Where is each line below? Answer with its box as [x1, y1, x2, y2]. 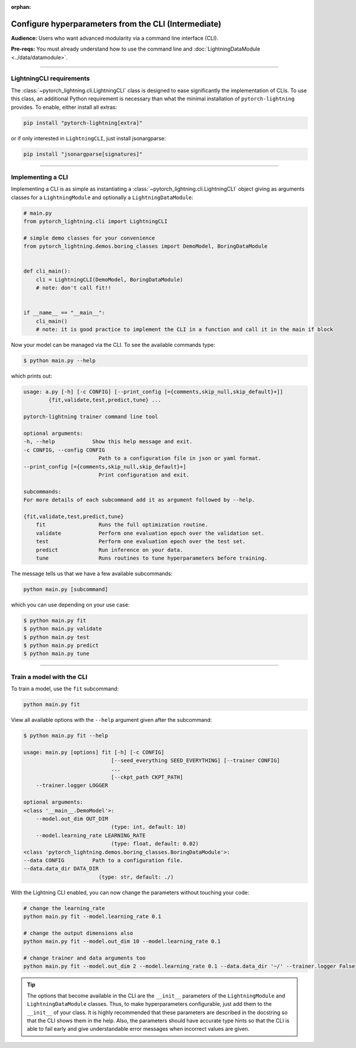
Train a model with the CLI [11, 673, 88, 681]
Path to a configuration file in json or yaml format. [98, 455, 262, 462]
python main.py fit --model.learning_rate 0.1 [23, 913, 161, 920]
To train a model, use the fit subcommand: [11, 685, 119, 692]
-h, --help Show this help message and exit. [23, 438, 193, 445]
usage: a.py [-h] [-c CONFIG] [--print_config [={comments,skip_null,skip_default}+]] [23, 389, 284, 395]
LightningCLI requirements [11, 74, 90, 83]
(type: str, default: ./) [98, 873, 174, 880]
